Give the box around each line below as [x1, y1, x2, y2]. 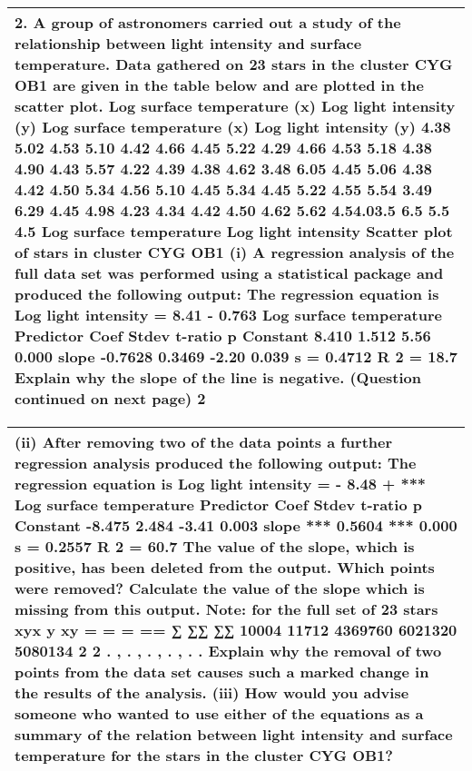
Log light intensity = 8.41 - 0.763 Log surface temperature [15, 304, 442, 325]
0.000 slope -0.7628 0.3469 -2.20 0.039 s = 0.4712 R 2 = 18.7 [15, 346, 457, 367]
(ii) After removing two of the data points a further [15, 431, 393, 452]
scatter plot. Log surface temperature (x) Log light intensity [15, 95, 456, 116]
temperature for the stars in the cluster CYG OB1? [15, 745, 393, 766]
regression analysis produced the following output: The [15, 452, 417, 473]
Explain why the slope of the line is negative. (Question [15, 367, 422, 388]
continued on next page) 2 [15, 388, 206, 409]
